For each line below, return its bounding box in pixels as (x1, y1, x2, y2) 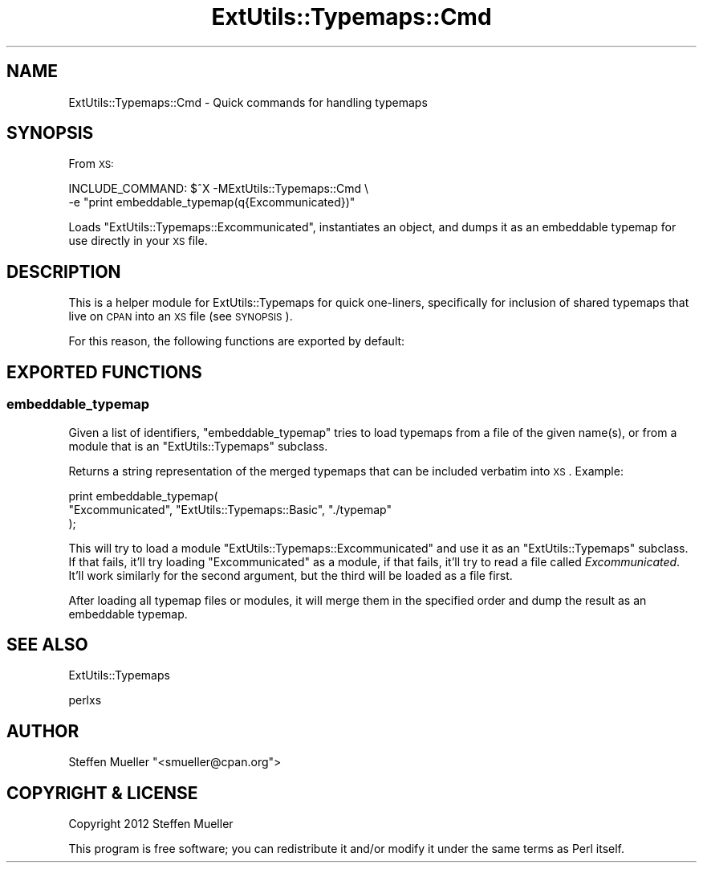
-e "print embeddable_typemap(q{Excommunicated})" (68, 195, 356, 210)
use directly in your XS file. (68, 234, 208, 248)
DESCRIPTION (6, 261, 121, 282)
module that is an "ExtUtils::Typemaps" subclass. (68, 439, 328, 453)
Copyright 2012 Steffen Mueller (68, 817, 234, 831)
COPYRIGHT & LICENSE (6, 782, 198, 803)
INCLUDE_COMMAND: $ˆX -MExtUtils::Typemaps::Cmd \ (68, 182, 369, 196)
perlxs (68, 693, 102, 708)
